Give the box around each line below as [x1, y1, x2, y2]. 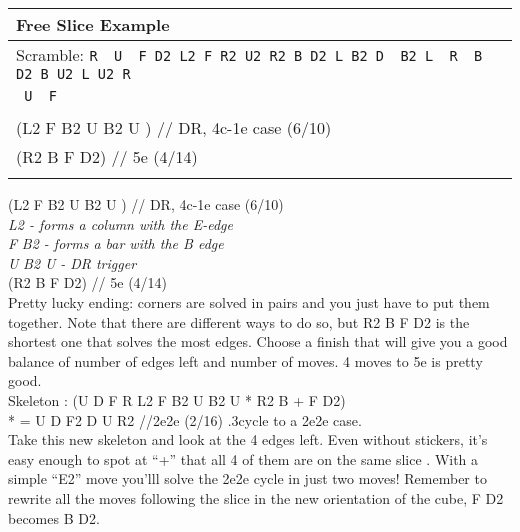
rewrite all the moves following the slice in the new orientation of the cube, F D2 [8, 487, 504, 508]
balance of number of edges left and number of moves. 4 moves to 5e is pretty [8, 350, 483, 371]
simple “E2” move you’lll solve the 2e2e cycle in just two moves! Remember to [8, 468, 487, 489]
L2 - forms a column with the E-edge [8, 213, 233, 234]
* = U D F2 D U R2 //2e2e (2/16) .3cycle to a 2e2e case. [8, 409, 362, 430]
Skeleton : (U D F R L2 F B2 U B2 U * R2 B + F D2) [8, 389, 346, 410]
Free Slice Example [16, 13, 170, 36]
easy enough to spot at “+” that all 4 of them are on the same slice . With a [8, 448, 479, 469]
